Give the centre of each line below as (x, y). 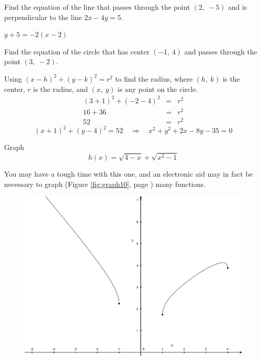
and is (237, 7)
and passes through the (221, 51)
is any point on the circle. (158, 89)
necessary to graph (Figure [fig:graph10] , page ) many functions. (105, 184)
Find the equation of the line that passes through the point (97, 7)
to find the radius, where (154, 78)
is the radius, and (61, 89)
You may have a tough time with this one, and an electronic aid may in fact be (129, 174)
